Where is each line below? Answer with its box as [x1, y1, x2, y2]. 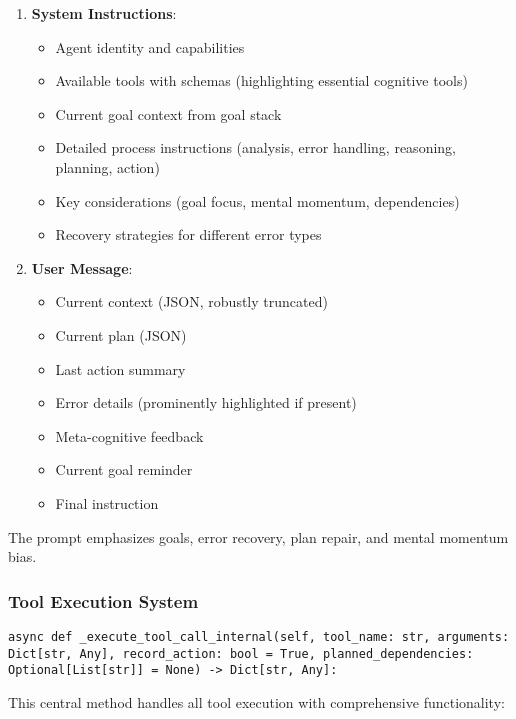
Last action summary [55, 358, 186, 379]
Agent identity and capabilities [55, 36, 245, 57]
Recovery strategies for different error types [55, 224, 322, 245]
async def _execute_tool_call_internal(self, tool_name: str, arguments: [8, 629, 510, 644]
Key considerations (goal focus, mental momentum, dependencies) [55, 190, 460, 211]
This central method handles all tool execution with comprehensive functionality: [8, 691, 505, 712]
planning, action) [55, 156, 160, 177]
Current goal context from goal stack [55, 103, 282, 124]
